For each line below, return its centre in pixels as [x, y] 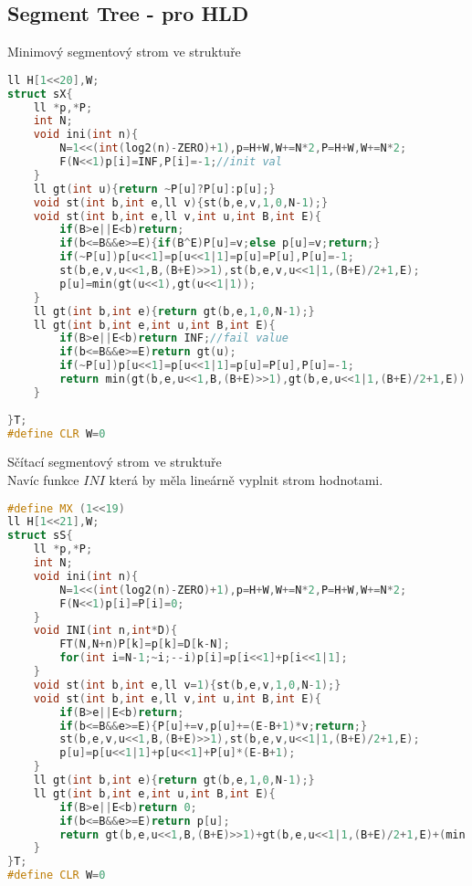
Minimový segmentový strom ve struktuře [124, 52]
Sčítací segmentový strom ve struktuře [115, 462]
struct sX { [40, 94]
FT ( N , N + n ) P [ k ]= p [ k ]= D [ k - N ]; [145, 644]
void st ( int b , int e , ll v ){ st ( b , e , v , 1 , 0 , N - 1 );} [181, 202]
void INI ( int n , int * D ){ [105, 631]
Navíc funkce [43, 480]
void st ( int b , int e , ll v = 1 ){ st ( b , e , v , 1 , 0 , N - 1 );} [187, 685]
